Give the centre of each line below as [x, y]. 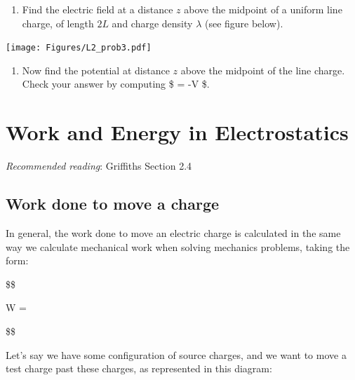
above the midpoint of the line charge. [263, 70]
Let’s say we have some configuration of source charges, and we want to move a [176, 354]
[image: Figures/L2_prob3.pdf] [79, 48]
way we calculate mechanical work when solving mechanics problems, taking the [178, 246]
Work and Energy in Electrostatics [177, 132]
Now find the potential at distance [96, 70]
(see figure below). [244, 23]
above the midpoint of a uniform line [263, 9]
